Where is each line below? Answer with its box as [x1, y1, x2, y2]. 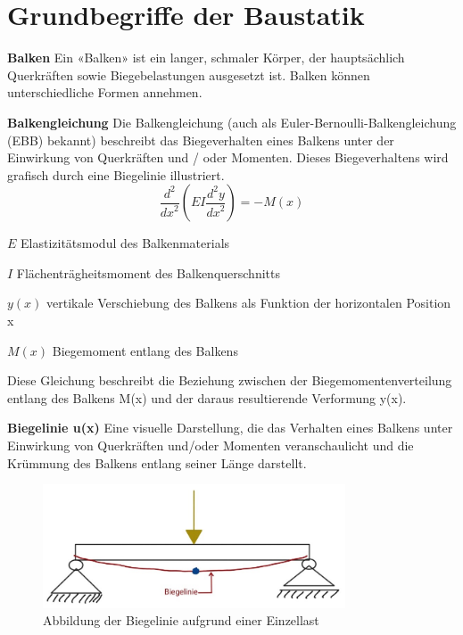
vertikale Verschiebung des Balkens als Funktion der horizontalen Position [46, 293, 451, 312]
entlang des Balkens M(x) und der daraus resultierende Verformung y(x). [7, 388, 407, 407]
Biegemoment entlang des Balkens [52, 341, 238, 359]
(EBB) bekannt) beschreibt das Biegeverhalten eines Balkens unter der [7, 130, 394, 149]
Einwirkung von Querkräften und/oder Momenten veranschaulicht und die [7, 436, 414, 455]
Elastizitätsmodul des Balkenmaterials [21, 234, 230, 252]
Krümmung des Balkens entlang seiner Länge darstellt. [7, 453, 307, 472]
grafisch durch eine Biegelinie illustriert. [7, 165, 225, 184]
